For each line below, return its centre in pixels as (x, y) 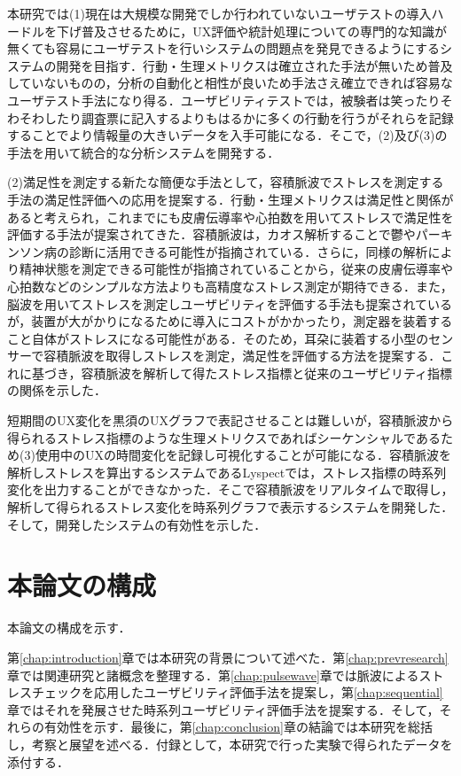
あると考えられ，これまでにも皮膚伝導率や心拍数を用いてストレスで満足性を (230, 217)
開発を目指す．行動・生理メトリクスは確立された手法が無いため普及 (254, 65)
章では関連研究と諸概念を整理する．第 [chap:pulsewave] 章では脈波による (213, 675)
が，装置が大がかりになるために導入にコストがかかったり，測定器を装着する (230, 321)
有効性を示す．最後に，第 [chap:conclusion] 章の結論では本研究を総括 (238, 727)
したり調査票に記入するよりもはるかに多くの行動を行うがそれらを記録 (249, 117)
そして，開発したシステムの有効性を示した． (137, 524)
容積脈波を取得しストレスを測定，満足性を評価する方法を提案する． (242, 356)
